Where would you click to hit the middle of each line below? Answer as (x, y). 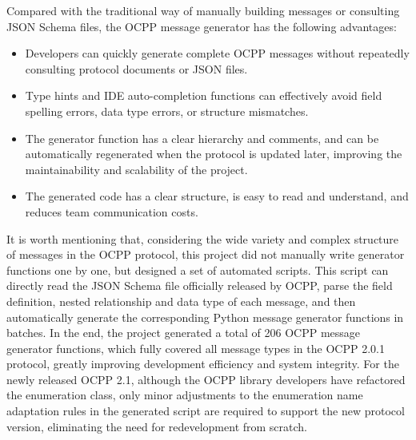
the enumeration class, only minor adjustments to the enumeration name (185, 395)
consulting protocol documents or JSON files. (136, 68)
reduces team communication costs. (112, 211)
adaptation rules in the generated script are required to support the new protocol (206, 411)
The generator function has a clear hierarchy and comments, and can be (202, 138)
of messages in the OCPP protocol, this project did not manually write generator (206, 254)
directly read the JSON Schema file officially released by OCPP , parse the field (200, 285)
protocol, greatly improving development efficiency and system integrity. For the (203, 364)
